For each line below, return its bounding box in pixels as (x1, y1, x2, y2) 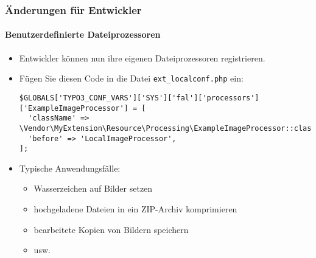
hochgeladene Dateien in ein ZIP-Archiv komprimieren (33, 203, 237, 215)
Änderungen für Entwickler (5, 2, 142, 17)
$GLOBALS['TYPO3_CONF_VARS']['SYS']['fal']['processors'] (19, 93, 259, 102)
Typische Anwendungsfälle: (19, 161, 121, 174)
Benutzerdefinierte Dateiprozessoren (5, 28, 161, 41)
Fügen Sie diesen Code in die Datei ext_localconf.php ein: (19, 72, 244, 85)
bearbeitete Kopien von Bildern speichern (33, 223, 189, 235)
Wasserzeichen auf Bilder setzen (33, 182, 153, 195)
